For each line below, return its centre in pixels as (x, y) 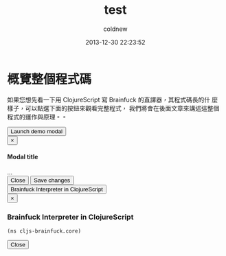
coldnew (115, 29)
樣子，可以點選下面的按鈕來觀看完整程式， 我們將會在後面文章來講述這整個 (113, 108)
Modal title (23, 157)
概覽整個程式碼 (49, 79)
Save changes (52, 180)
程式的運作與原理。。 (37, 117)
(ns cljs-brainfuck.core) (44, 231)
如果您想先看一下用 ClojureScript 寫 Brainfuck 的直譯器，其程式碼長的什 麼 (113, 100)
